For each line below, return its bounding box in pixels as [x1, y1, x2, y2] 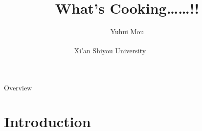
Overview [4, 82, 32, 92]
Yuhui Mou [110, 26, 144, 37]
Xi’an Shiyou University [74, 45, 146, 56]
